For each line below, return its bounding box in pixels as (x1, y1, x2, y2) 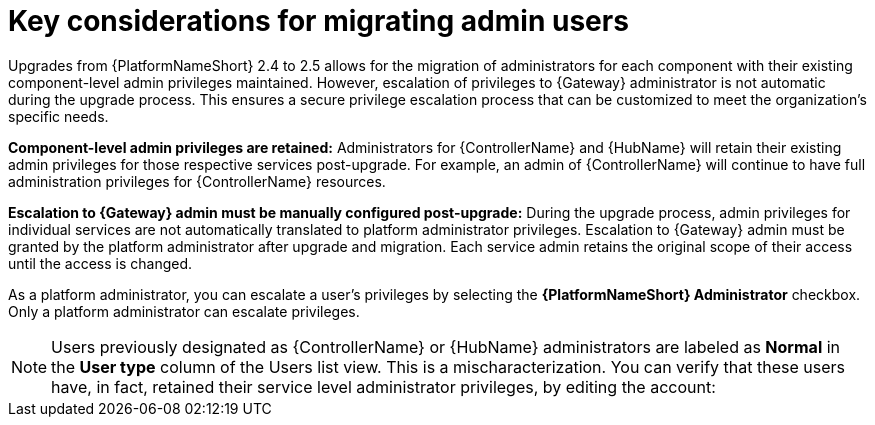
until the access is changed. (8, 254, 193, 272)
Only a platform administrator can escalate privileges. (8, 302, 360, 320)
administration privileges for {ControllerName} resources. (8, 172, 386, 190)
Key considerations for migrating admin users (8, 4, 629, 38)
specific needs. (8, 107, 109, 125)
